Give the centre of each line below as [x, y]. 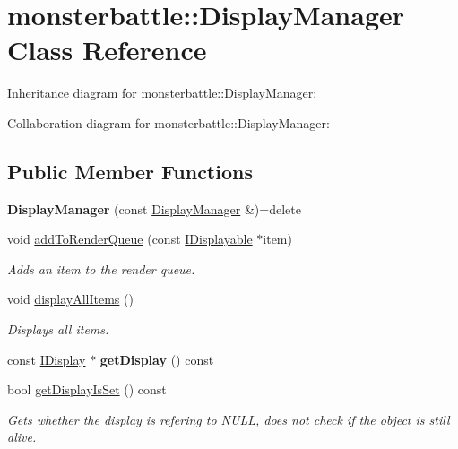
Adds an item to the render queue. [101, 268]
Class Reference [107, 50]
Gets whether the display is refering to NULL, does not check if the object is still [229, 419]
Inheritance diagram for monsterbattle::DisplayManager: [162, 93]
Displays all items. [58, 329]
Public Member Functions [130, 171]
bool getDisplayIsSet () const [87, 389]
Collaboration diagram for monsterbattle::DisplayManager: [169, 122]
